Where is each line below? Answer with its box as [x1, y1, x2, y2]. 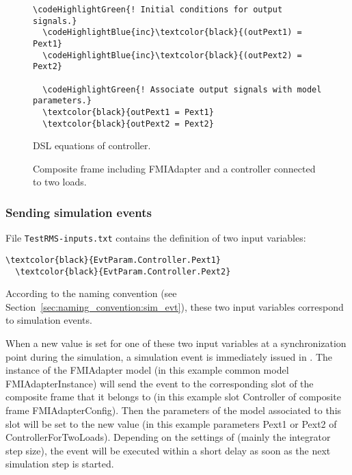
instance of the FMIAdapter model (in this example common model [5, 363, 289, 377]
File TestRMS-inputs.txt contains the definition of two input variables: [5, 231, 306, 245]
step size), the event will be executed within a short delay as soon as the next [5, 443, 331, 457]
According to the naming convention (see [5, 286, 177, 300]
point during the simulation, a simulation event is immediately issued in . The [5, 349, 332, 363]
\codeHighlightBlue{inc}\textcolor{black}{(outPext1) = [42, 27, 302, 38]
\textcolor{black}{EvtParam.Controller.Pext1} [5, 255, 221, 265]
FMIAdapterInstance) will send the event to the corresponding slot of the [5, 376, 314, 390]
